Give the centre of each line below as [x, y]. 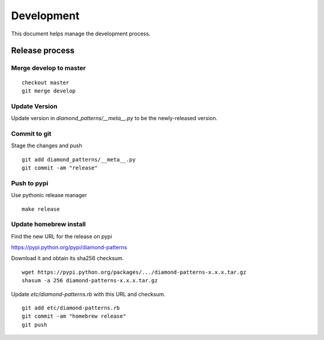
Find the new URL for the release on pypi [61, 236]
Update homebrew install [49, 224]
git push [34, 325]
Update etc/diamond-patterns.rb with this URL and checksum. [88, 294]
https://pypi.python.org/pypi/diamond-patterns [69, 247]
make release [41, 209]
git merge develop [49, 91]
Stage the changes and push [46, 146]
